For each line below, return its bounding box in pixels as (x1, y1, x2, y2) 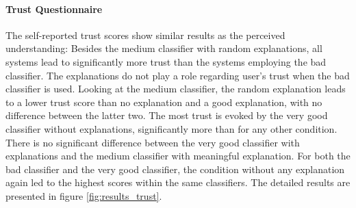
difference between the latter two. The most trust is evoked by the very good (5, 108, 328, 122)
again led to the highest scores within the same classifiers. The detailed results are (5, 175, 351, 190)
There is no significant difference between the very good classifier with (5, 135, 300, 149)
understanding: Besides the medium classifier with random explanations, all (5, 41, 322, 55)
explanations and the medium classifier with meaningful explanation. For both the (5, 148, 351, 163)
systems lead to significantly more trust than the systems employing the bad (5, 54, 327, 68)
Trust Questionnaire (5, 1, 103, 16)
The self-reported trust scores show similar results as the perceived (5, 27, 285, 42)
